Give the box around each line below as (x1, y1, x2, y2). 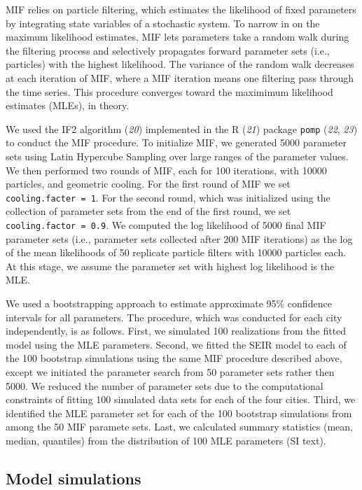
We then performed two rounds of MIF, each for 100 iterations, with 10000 (6, 162, 327, 177)
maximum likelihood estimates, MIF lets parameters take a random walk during (6, 29, 349, 44)
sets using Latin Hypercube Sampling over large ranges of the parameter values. (6, 149, 349, 163)
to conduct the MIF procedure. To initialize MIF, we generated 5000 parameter (6, 135, 347, 150)
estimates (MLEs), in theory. (6, 98, 130, 113)
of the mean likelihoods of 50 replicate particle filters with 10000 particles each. (6, 245, 347, 260)
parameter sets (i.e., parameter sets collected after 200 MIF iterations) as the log (6, 231, 353, 246)
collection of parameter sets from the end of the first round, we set (6, 204, 291, 218)
